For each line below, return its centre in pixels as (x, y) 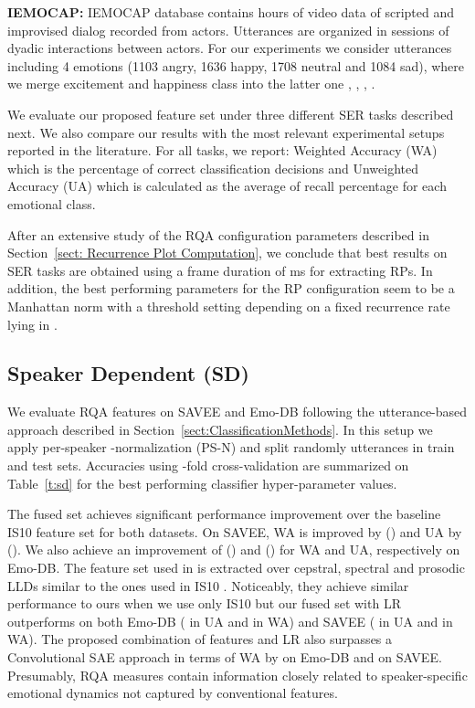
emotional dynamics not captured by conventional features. (173, 693)
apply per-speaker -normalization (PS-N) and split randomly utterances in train (231, 447)
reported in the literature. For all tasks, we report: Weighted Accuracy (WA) (222, 150)
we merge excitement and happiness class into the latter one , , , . (191, 84)
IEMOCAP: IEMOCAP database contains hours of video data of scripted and (231, 12)
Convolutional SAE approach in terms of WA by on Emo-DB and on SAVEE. (225, 657)
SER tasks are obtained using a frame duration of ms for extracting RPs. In (220, 270)
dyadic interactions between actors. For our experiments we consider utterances (230, 48)
